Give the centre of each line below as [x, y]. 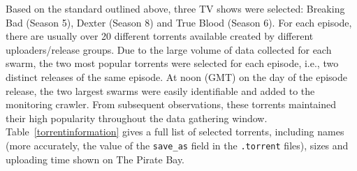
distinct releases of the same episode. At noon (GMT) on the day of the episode [177, 76]
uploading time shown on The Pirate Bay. [95, 159]
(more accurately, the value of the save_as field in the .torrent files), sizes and [177, 145]
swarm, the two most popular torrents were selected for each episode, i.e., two [172, 63]
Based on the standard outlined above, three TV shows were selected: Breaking [175, 8]
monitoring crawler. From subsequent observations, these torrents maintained [171, 104]
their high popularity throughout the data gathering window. [137, 118]
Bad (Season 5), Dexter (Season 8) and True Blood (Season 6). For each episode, [179, 22]
